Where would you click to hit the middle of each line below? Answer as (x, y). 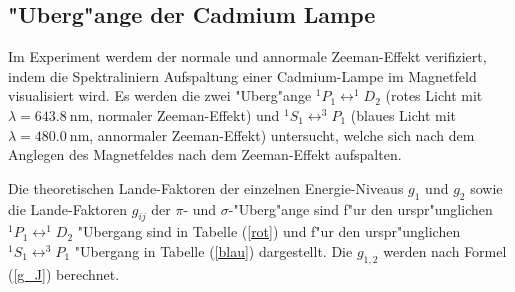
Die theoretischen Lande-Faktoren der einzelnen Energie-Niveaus (206, 187)
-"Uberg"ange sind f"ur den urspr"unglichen (360, 208)
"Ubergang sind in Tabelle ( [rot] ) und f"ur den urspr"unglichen (269, 231)
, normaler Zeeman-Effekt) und (184, 114)
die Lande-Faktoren (68, 208)
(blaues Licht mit (403, 114)
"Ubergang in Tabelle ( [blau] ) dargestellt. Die (213, 250)
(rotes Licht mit (434, 95)
